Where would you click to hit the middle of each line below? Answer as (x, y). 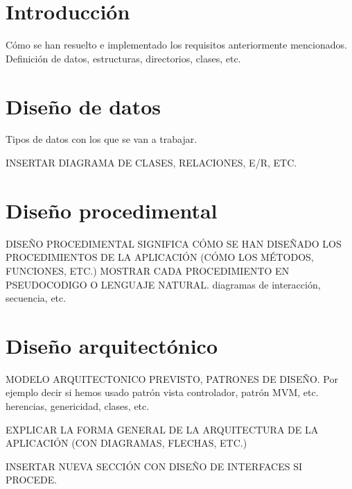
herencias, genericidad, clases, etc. (78, 406)
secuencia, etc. (36, 298)
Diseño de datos (83, 106)
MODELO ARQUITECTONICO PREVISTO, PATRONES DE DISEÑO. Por (172, 378)
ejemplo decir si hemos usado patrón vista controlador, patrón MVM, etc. (162, 392)
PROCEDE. (32, 480)
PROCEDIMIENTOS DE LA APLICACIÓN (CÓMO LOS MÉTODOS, (160, 257)
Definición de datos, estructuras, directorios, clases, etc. (123, 58)
